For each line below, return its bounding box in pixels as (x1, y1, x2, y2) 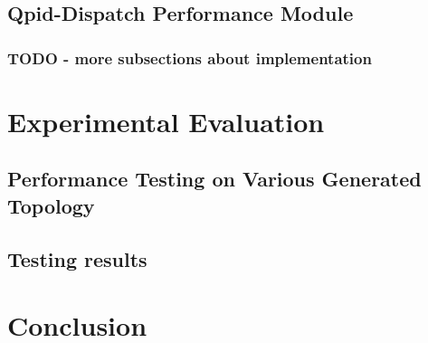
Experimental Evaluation (7, 102, 325, 139)
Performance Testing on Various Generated (7, 165, 422, 193)
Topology (7, 191, 95, 219)
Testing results (7, 244, 147, 272)
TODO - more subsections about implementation (7, 46, 372, 69)
